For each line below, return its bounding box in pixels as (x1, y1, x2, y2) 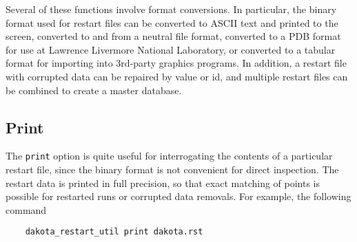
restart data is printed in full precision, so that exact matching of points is (6, 175, 320, 190)
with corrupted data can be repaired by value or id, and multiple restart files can (6, 69, 348, 83)
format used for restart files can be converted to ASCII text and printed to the (6, 15, 338, 30)
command (6, 202, 47, 217)
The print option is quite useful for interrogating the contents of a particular (6, 148, 333, 163)
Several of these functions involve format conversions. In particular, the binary (6, 2, 337, 16)
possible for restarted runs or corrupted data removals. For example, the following (6, 189, 351, 203)
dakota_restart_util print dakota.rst (25, 227, 203, 237)
